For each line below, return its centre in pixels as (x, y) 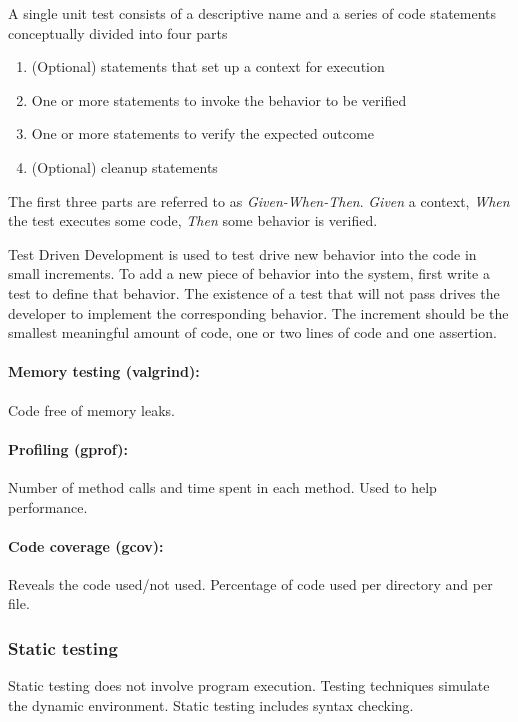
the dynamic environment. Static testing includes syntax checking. (211, 704)
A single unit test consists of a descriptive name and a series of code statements (252, 13)
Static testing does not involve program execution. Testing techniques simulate (249, 685)
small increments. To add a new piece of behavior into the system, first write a (249, 273)
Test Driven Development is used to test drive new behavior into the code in (242, 253)
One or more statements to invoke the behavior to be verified (219, 99)
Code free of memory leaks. (91, 409)
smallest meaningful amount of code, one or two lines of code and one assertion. (252, 332)
